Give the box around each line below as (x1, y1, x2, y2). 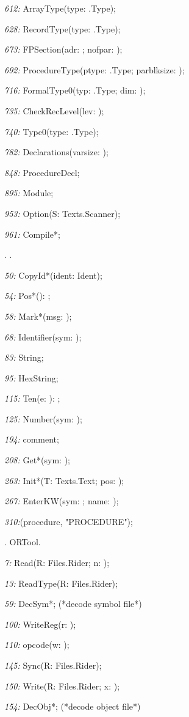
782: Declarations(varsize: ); (4, 145, 109, 158)
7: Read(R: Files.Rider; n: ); (4, 556, 110, 569)
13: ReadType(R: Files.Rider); (4, 576, 118, 589)
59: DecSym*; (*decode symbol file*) (4, 597, 142, 610)
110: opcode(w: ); (4, 638, 70, 651)
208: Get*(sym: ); (4, 454, 70, 466)
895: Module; (4, 186, 54, 199)
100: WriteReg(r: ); (4, 617, 76, 630)
